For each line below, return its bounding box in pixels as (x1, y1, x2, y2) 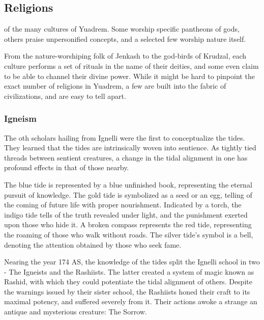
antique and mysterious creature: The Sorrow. (4, 306, 147, 317)
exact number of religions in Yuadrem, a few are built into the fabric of (4, 81, 226, 91)
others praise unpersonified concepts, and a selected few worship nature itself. (4, 33, 246, 44)
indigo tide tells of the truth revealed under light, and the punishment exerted (4, 209, 248, 220)
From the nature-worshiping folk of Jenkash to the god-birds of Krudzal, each (4, 50, 247, 61)
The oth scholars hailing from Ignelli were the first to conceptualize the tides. (4, 132, 245, 143)
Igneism (4, 112, 37, 125)
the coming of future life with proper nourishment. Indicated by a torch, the (4, 199, 242, 210)
